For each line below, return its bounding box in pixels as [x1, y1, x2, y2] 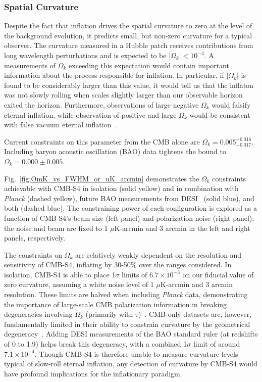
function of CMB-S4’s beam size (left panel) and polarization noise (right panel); [4, 212, 254, 223]
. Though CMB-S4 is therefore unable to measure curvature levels [34, 348, 238, 359]
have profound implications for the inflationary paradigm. [4, 368, 182, 378]
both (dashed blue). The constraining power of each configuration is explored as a [4, 203, 257, 213]
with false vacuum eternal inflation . [4, 119, 117, 130]
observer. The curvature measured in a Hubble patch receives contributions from [4, 40, 253, 51]
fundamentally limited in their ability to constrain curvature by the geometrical [4, 318, 250, 329]
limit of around [193, 339, 240, 349]
